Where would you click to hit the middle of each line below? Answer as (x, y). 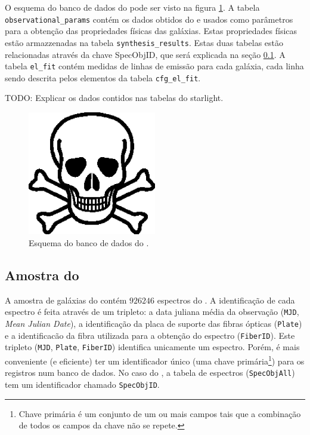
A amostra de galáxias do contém (66, 300)
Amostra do (42, 275)
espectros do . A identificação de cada (226, 300)
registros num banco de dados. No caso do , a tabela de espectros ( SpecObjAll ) (150, 373)
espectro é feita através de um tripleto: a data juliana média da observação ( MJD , (152, 312)
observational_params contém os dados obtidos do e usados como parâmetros (149, 19)
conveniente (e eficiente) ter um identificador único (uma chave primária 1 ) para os (155, 360)
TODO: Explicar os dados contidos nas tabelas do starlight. (114, 98)
